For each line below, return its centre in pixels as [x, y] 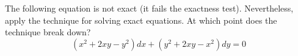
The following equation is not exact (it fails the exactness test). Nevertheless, [149, 8]
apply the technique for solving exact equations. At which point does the [141, 20]
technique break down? [48, 32]
